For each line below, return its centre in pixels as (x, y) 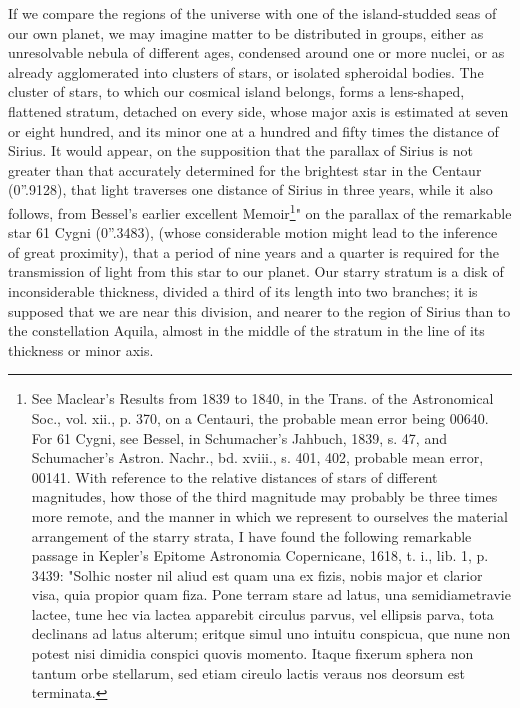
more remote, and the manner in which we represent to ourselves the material (269, 515)
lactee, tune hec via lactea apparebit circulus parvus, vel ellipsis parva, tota (262, 613)
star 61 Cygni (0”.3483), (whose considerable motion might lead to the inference (253, 232)
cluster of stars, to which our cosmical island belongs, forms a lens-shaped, (236, 91)
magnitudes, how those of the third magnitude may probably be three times (264, 496)
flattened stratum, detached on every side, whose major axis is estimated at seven (258, 110)
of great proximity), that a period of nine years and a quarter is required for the (253, 251)
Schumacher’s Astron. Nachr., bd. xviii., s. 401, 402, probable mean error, (257, 457)
